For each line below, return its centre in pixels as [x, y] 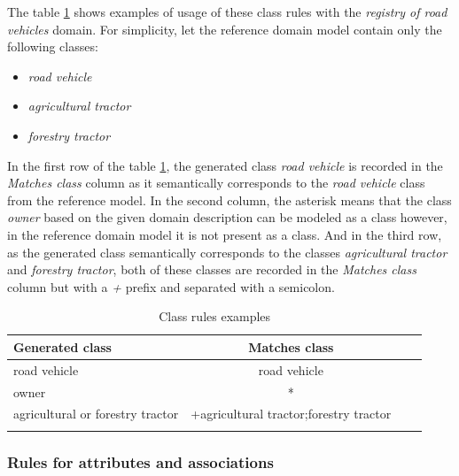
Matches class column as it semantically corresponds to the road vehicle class [216, 183]
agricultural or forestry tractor [96, 414]
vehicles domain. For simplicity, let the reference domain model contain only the [225, 29]
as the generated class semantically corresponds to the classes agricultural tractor [227, 252]
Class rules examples [215, 316]
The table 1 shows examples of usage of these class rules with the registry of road [227, 12]
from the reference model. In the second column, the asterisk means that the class [229, 200]
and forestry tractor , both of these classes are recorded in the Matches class [212, 269]
